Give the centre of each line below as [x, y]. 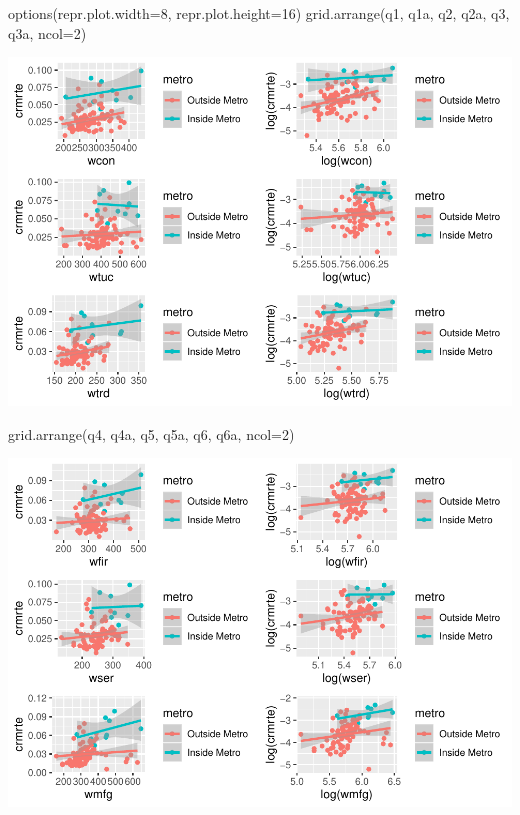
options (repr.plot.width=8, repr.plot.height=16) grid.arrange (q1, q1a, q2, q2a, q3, [259, 13]
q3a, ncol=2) [47, 32]
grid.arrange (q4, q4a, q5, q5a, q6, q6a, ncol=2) [151, 433]
